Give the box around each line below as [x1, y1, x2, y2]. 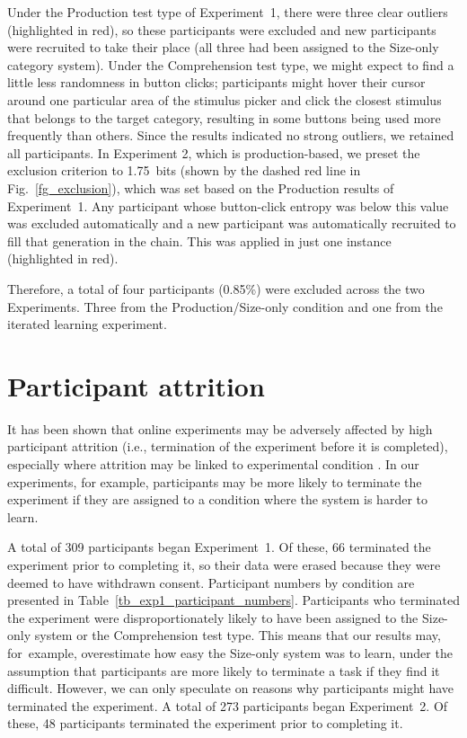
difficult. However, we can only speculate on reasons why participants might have [7, 679, 454, 698]
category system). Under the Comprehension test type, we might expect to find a [7, 55, 454, 74]
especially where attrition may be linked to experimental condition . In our [7, 455, 419, 473]
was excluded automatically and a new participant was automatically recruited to [7, 214, 456, 233]
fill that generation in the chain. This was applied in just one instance [7, 231, 392, 250]
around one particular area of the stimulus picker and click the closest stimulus [7, 90, 442, 109]
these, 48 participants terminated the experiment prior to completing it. [7, 714, 403, 733]
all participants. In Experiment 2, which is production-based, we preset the [7, 143, 420, 162]
